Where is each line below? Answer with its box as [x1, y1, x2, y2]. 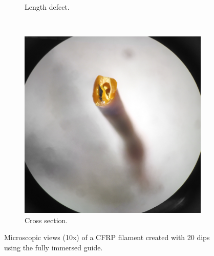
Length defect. [25, 2, 70, 12]
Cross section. [25, 214, 68, 225]
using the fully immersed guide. [4, 242, 103, 252]
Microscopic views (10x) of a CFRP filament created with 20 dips [4, 232, 210, 243]
